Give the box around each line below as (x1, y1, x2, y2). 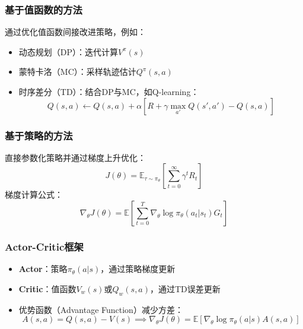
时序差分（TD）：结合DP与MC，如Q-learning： (18, 86, 199, 97)
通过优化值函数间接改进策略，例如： (5, 26, 146, 38)
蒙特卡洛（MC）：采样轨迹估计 (18, 65, 136, 78)
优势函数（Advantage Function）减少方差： (18, 303, 183, 315)
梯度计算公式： (5, 188, 63, 201)
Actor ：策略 (18, 262, 68, 275)
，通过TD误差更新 (150, 282, 221, 295)
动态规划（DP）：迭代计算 (18, 45, 119, 58)
